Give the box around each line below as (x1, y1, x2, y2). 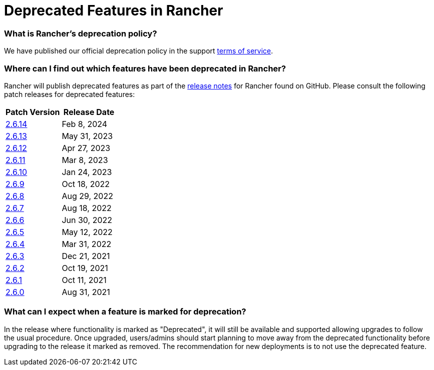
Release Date (63, 106, 115, 117)
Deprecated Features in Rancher (4, 2, 223, 19)
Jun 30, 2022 (62, 214, 112, 225)
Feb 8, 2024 (62, 118, 108, 129)
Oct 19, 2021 (62, 262, 108, 273)
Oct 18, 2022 (62, 178, 110, 189)
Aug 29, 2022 (62, 190, 113, 201)
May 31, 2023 (62, 130, 113, 141)
